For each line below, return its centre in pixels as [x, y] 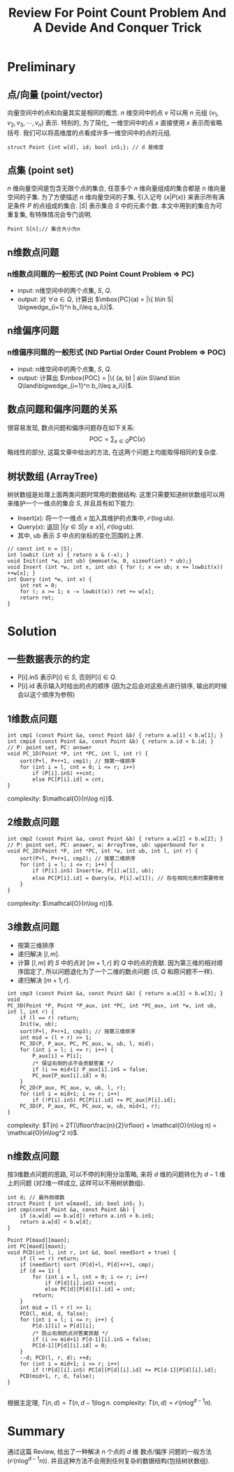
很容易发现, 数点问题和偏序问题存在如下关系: [71, 427]
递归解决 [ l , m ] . [39, 954]
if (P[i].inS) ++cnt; [64, 774]
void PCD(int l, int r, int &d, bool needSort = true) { [92, 1253]
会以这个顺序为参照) [46, 695]
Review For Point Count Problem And [117, 13]
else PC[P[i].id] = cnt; [68, 780]
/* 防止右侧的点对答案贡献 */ [71, 1334]
